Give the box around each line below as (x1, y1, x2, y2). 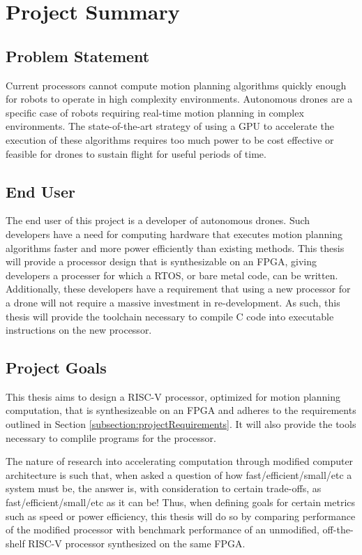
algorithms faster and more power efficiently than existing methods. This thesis (6, 240, 345, 255)
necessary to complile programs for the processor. (6, 430, 216, 445)
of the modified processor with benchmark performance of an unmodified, (6, 522, 319, 537)
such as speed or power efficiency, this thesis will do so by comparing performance (6, 508, 356, 523)
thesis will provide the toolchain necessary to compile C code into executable (6, 309, 334, 323)
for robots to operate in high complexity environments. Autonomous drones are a (6, 91, 353, 106)
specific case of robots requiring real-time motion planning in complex (6, 105, 304, 119)
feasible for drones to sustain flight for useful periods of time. (6, 146, 266, 161)
